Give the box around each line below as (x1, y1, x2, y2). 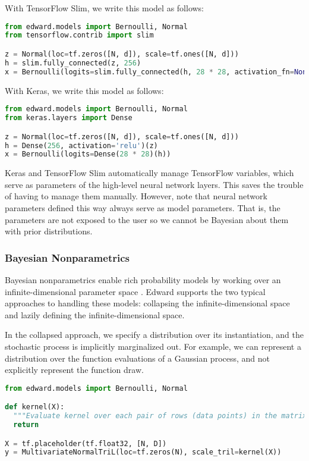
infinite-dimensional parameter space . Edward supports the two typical (5, 285, 266, 297)
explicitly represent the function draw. (5, 363, 144, 376)
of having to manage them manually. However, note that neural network (5, 190, 267, 202)
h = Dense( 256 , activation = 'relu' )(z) (5, 141, 158, 150)
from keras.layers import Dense (5, 114, 133, 123)
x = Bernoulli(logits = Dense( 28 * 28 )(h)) (5, 150, 171, 159)
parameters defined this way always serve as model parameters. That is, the (5, 202, 280, 214)
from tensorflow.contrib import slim (5, 31, 154, 40)
